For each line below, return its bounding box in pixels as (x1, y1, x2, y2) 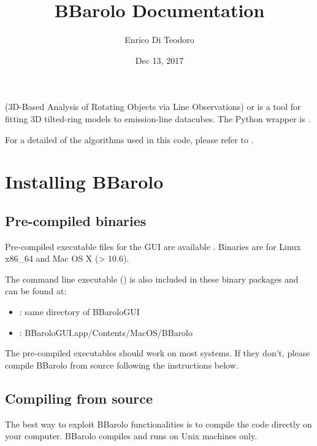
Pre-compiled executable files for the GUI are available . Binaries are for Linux (5, 240, 301, 252)
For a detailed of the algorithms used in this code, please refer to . (5, 133, 254, 146)
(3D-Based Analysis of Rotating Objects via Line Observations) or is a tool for (5, 100, 301, 113)
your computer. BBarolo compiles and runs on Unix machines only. (5, 429, 258, 442)
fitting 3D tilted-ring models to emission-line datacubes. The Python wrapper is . (5, 112, 311, 125)
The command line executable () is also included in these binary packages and (5, 272, 299, 285)
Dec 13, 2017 (135, 53, 184, 66)
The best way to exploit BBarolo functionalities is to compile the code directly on (5, 417, 312, 430)
